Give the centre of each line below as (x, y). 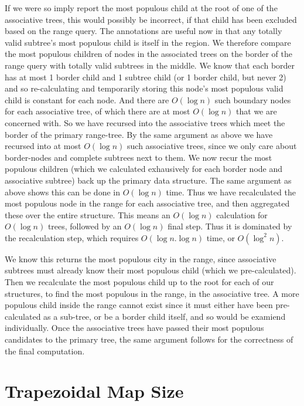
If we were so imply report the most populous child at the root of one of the (141, 8)
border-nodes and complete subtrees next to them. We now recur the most (139, 157)
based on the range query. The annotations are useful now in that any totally (144, 31)
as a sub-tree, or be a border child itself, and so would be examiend (165, 316)
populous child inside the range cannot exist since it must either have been (139, 305)
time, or (221, 237)
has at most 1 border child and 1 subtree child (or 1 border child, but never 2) (146, 77)
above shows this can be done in (62, 192)
